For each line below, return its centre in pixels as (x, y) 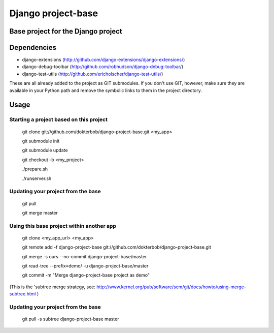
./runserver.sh (37, 178)
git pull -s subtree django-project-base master (71, 319)
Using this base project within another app (63, 226)
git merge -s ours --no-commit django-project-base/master (84, 256)
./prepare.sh (35, 169)
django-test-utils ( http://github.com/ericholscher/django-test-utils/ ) (93, 74)
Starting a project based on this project (58, 119)
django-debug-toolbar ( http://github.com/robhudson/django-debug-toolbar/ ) (103, 67)
